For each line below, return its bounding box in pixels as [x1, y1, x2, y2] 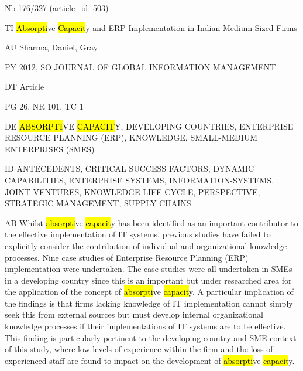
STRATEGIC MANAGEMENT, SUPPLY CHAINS [5, 197, 191, 209]
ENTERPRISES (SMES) [5, 142, 95, 155]
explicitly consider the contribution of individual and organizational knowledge [5, 239, 287, 251]
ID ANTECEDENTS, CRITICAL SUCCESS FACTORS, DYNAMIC [5, 162, 254, 175]
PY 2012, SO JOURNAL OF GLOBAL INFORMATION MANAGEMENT [5, 60, 276, 73]
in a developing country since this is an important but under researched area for [5, 274, 292, 286]
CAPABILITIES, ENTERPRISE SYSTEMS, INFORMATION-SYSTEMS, [5, 173, 274, 186]
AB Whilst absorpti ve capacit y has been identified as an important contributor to [5, 216, 298, 229]
